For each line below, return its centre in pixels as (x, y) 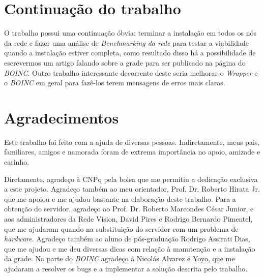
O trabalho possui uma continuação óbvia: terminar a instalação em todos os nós (130, 33)
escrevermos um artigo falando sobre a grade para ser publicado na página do (125, 62)
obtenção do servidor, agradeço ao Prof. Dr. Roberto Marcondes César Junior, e (129, 209)
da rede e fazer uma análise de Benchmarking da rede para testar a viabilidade (127, 42)
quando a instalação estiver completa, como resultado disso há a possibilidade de (130, 53)
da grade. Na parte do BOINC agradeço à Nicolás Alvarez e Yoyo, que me (120, 258)
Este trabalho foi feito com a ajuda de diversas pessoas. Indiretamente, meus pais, (132, 142)
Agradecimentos (62, 117)
